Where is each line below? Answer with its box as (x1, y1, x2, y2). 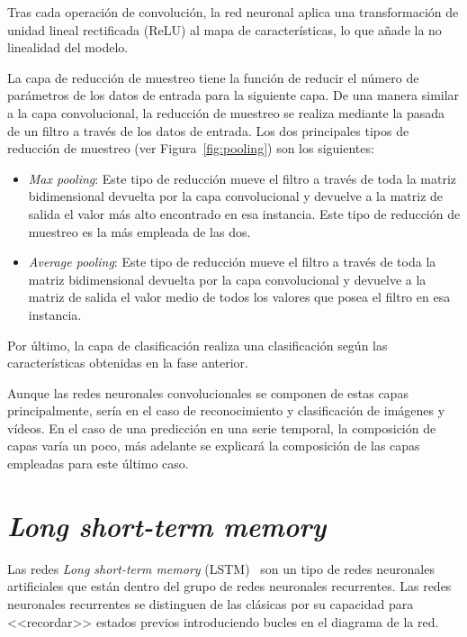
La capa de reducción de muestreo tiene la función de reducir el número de (7, 68, 419, 86)
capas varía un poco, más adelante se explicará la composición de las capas (7, 436, 420, 455)
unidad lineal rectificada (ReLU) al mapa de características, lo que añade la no (7, 20, 442, 39)
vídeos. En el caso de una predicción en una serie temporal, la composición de (7, 418, 436, 437)
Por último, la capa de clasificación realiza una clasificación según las (7, 335, 388, 354)
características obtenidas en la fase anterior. (7, 353, 249, 372)
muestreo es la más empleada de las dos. (28, 222, 251, 241)
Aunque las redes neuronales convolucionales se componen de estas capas (7, 383, 409, 402)
